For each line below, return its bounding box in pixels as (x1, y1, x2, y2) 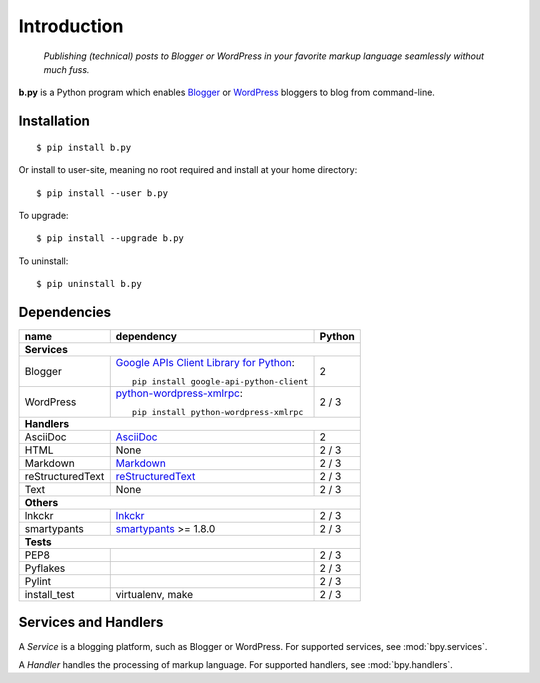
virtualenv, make (115, 587, 194, 601)
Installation (18, 113, 90, 130)
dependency (115, 329, 177, 343)
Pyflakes (24, 561, 66, 575)
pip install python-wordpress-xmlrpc (131, 406, 304, 417)
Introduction (18, 15, 124, 37)
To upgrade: (18, 209, 69, 221)
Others (24, 495, 59, 509)
